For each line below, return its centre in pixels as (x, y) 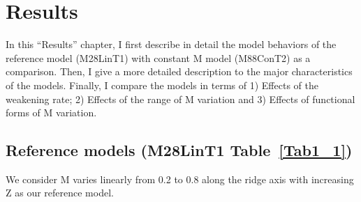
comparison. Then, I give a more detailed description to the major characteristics (179, 71)
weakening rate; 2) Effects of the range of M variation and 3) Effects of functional (180, 99)
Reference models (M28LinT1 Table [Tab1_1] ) (179, 150)
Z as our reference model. (60, 193)
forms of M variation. (51, 112)
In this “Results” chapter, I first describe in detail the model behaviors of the (171, 44)
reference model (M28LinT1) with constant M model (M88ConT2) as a (158, 57)
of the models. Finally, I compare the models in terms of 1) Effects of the (162, 85)
